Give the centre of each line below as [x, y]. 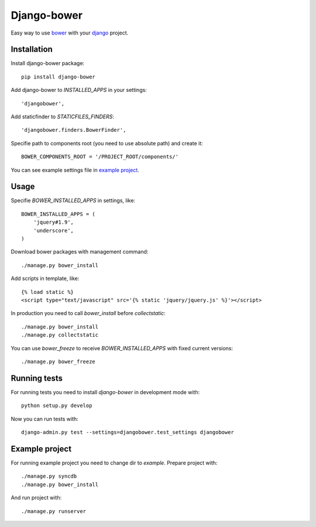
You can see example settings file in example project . [75, 170]
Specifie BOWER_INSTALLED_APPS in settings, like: [73, 201]
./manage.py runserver [54, 511]
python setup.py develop [57, 406]
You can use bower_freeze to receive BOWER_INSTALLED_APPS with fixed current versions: [122, 348]
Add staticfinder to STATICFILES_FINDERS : [62, 117]
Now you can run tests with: [44, 419]
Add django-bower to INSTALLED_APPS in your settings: [79, 90]
